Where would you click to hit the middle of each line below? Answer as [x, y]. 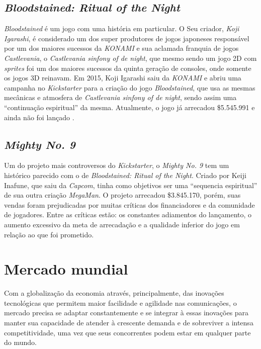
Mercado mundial [66, 269]
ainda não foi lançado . [39, 117]
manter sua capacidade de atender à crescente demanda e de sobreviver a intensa [129, 322]
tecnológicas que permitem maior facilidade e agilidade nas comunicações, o [120, 302]
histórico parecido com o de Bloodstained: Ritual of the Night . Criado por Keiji [125, 175]
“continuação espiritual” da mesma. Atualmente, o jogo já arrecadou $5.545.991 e [129, 107]
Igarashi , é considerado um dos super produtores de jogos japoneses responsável [127, 38]
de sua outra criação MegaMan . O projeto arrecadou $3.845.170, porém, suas [122, 195]
